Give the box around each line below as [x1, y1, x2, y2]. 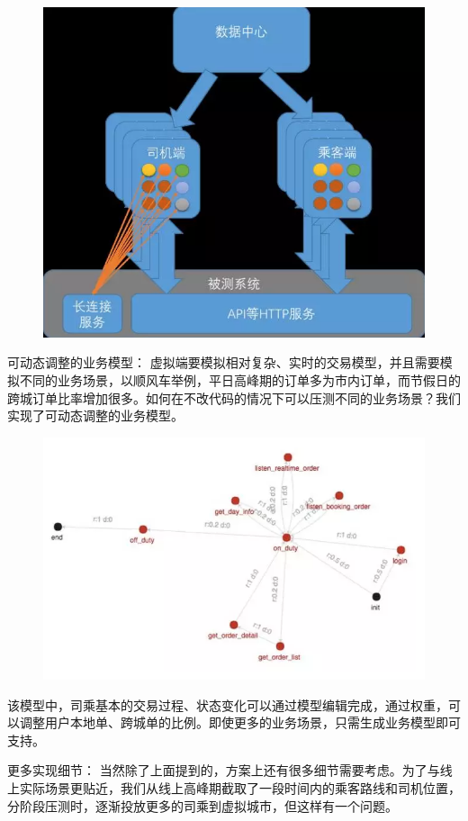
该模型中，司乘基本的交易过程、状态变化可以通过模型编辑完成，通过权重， [7, 695, 448, 714]
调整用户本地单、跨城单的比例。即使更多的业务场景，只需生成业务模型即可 [19, 713, 461, 732]
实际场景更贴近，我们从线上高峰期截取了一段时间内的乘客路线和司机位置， [19, 778, 461, 797]
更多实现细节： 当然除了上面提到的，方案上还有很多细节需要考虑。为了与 [7, 761, 440, 780]
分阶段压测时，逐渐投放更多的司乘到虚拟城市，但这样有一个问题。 [7, 796, 398, 815]
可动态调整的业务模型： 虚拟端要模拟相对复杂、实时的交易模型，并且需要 [7, 353, 440, 372]
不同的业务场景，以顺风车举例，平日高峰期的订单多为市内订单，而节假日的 [19, 370, 461, 389]
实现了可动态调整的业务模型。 [7, 406, 184, 425]
